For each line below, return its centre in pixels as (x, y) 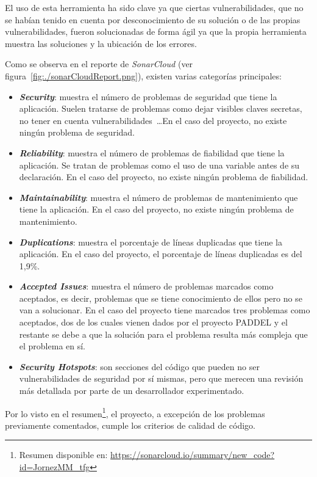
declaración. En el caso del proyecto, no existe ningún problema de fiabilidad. (164, 177)
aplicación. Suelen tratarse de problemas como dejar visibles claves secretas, (161, 108)
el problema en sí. (52, 346)
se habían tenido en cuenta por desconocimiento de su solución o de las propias (153, 19)
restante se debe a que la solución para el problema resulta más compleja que (163, 334)
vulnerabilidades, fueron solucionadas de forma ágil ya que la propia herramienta (156, 31)
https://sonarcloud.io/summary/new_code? (193, 455)
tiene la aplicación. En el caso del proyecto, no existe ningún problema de (156, 209)
